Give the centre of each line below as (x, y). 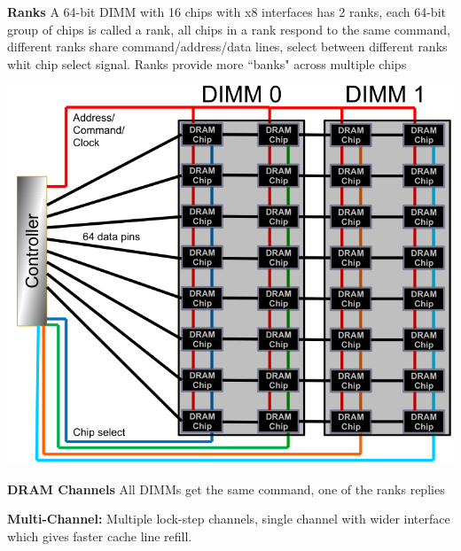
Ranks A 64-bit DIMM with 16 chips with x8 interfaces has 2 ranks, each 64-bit (227, 12)
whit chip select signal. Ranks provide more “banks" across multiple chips (207, 63)
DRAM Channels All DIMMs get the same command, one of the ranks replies (226, 489)
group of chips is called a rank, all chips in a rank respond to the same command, (229, 29)
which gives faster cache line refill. (100, 535)
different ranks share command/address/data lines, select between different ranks (227, 47)
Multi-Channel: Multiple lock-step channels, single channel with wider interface (229, 519)
